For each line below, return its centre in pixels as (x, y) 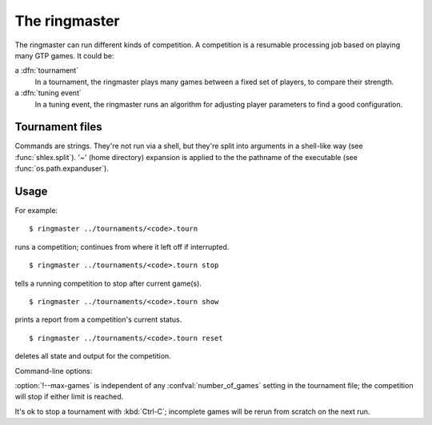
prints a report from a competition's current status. (98, 319)
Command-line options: (54, 371)
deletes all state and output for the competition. (93, 356)
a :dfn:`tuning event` (48, 93)
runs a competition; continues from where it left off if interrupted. (122, 247)
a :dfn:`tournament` (47, 70)
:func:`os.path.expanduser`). (62, 169)
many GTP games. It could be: (64, 55)
